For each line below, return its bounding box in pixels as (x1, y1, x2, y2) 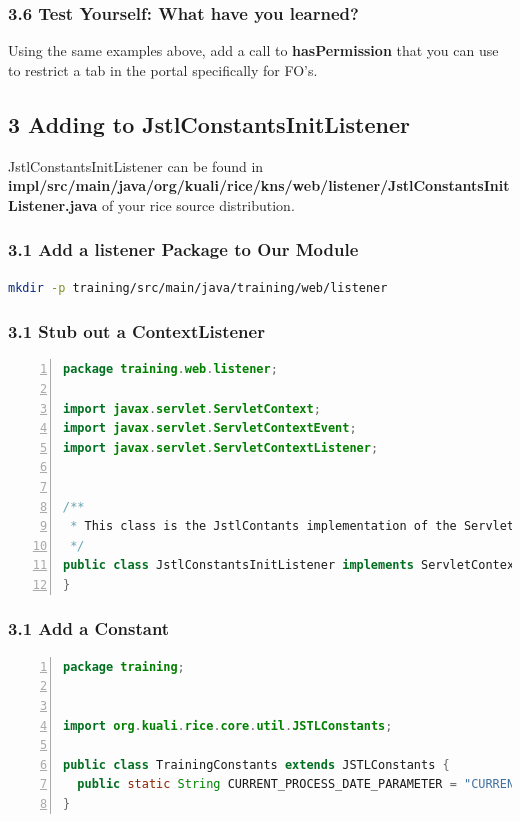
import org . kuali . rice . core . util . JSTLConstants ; (63, 718, 393, 733)
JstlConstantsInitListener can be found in (8, 155, 264, 176)
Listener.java (8, 194, 98, 215)
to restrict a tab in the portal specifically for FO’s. (8, 59, 318, 80)
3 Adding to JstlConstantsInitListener (8, 108, 410, 139)
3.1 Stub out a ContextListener (8, 319, 265, 344)
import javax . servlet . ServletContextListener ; (63, 440, 379, 455)
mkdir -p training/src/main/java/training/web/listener (8, 280, 388, 295)
